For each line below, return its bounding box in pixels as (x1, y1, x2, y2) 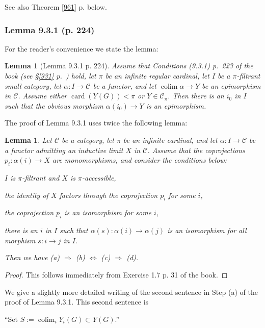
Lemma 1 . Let (5, 134, 52, 145)
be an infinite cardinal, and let (123, 134, 218, 145)
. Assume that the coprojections (147, 144, 245, 155)
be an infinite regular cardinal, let (105, 70, 209, 81)
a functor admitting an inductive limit (5, 144, 123, 155)
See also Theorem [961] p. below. (5, 2, 107, 12)
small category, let (5, 80, 62, 91)
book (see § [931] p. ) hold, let (5, 70, 96, 81)
